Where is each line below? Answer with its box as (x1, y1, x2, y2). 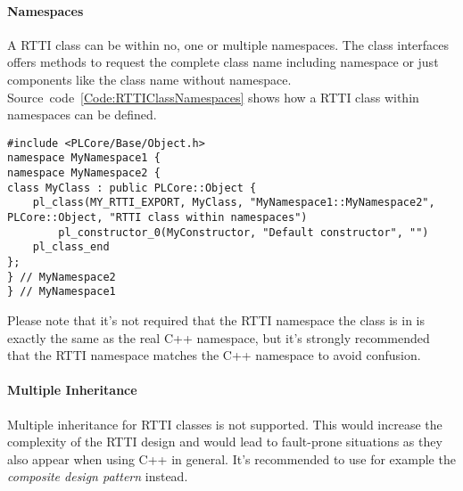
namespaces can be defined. (7, 105, 157, 124)
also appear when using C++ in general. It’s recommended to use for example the (7, 449, 456, 468)
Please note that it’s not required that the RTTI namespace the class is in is (7, 310, 426, 329)
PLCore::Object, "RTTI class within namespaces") (7, 211, 308, 225)
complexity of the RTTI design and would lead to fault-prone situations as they (7, 432, 442, 451)
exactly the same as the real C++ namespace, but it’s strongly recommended (7, 328, 430, 347)
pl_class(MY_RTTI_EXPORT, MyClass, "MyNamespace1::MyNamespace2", (32, 196, 435, 209)
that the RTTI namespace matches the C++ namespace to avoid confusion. (7, 346, 421, 364)
